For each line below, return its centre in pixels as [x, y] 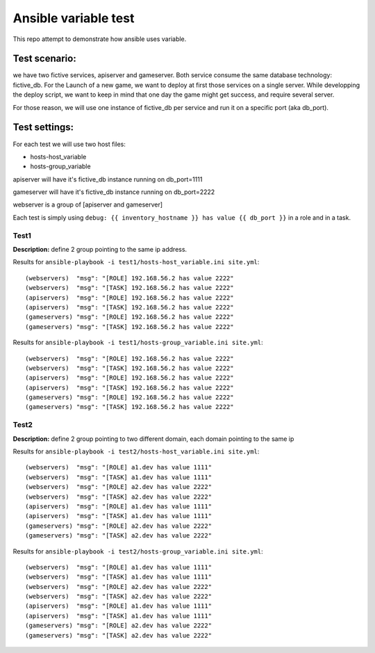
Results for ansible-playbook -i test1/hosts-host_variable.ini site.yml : [136, 262]
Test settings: [43, 128]
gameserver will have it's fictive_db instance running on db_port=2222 [114, 192]
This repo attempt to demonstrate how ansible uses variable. [100, 39]
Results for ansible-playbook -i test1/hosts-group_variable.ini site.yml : [138, 342]
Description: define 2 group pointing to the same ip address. [100, 250]
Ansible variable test [74, 18]
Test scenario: [44, 59]
